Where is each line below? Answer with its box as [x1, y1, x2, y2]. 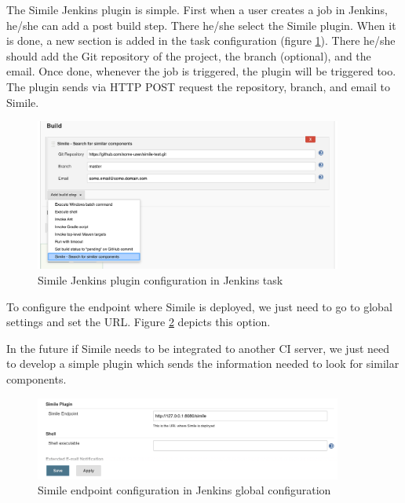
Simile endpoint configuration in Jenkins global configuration [38, 482, 331, 498]
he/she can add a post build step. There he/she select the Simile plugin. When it [6, 17, 396, 33]
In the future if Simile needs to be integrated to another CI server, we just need [6, 340, 390, 356]
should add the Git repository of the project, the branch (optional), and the [6, 47, 371, 64]
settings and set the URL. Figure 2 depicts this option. [6, 314, 271, 330]
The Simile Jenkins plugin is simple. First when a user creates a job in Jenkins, [6, 2, 388, 17]
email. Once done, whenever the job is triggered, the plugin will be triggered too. [6, 63, 396, 79]
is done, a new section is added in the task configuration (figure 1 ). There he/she [6, 32, 396, 49]
